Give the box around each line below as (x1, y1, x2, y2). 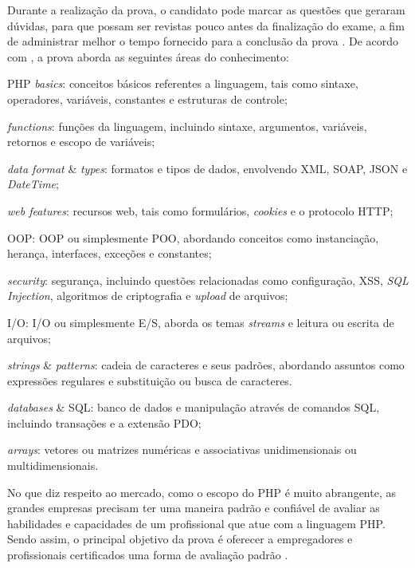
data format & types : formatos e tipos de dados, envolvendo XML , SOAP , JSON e (7, 160, 408, 176)
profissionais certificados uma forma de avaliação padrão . (7, 546, 288, 563)
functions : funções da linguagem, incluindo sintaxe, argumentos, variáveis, (7, 117, 367, 134)
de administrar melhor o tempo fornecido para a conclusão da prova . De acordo (7, 33, 399, 49)
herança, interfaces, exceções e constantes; (7, 245, 212, 262)
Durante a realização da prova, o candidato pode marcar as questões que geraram (7, 2, 405, 18)
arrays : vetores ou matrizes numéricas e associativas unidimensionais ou (7, 441, 357, 458)
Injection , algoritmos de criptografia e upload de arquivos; (7, 287, 288, 304)
